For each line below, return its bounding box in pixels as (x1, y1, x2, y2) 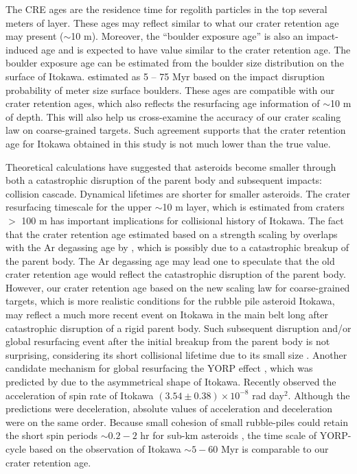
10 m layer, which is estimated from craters (162, 200, 345, 214)
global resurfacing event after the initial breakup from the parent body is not (5, 334, 330, 348)
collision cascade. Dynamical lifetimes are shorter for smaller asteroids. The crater (5, 186, 350, 200)
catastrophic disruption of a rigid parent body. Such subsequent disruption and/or (5, 320, 352, 335)
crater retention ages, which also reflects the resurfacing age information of (5, 96, 320, 110)
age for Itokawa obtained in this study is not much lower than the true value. (5, 136, 331, 150)
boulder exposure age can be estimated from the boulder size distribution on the (5, 56, 344, 70)
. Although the (288, 388, 350, 402)
